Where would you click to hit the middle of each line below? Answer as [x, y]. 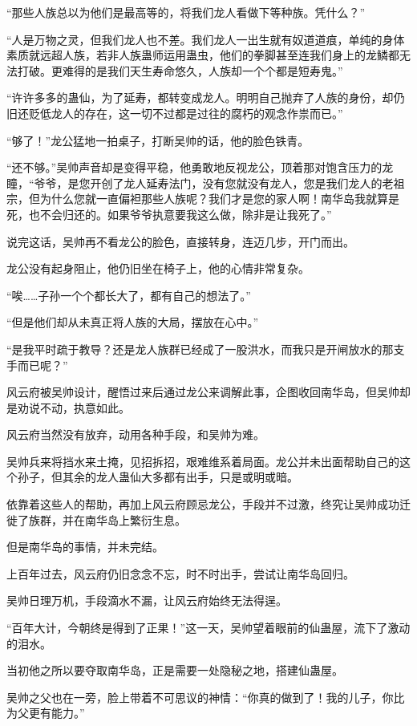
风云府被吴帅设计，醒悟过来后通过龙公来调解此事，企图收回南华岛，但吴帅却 [208, 392]
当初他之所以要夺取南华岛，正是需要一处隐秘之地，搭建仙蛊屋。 [175, 670]
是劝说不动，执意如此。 [68, 407]
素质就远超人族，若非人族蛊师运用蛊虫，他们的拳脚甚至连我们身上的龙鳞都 [203, 55]
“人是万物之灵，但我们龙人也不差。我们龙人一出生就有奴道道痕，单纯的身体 [206, 39]
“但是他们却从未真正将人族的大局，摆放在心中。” [133, 322]
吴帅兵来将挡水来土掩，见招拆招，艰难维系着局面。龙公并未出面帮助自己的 [203, 461]
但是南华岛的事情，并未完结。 [85, 547]
